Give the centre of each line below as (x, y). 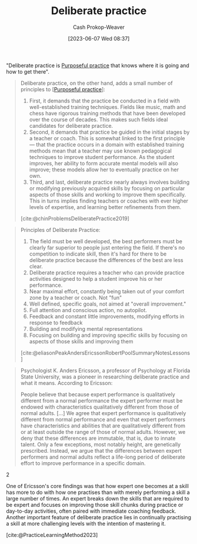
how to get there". (28, 71)
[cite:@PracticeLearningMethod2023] (52, 535)
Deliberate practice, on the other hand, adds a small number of (96, 83)
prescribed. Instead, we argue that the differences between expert (101, 450)
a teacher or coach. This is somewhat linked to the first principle (107, 138)
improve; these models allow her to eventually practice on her (104, 170)
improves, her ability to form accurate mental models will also (103, 163)
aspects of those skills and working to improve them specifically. (108, 194)
